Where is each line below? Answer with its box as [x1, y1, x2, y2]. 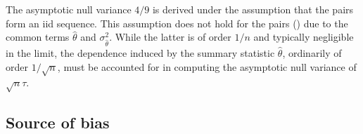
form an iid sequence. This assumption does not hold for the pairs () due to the [6, 15, 348, 30]
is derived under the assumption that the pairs [152, 2, 354, 16]
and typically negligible [253, 29, 354, 44]
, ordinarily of [282, 45, 342, 60]
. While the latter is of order [109, 29, 231, 44]
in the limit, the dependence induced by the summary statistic [6, 45, 275, 60]
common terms [6, 29, 70, 44]
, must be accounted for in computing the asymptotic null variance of [57, 59, 357, 74]
